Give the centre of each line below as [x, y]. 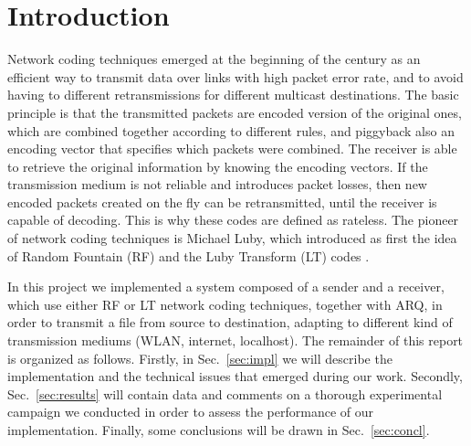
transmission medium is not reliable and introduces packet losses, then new [217, 184]
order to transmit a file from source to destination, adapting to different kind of [230, 322]
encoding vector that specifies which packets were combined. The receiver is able [232, 149]
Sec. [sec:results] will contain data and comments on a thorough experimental [225, 393]
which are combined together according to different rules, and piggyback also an [231, 130]
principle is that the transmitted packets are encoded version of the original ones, [235, 112]
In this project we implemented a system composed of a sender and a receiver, [226, 287]
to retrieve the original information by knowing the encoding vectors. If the [218, 166]
